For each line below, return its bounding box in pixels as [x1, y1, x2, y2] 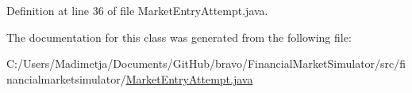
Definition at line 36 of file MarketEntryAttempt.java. [6, 2, 268, 18]
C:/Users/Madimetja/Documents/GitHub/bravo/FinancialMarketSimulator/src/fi [6, 55, 406, 72]
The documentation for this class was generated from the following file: [6, 28, 352, 45]
